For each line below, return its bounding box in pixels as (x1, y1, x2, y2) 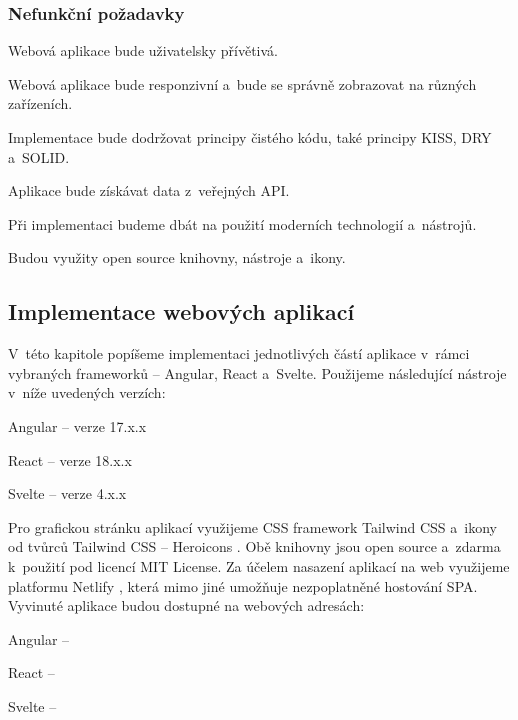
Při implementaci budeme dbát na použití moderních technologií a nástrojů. (8, 213, 477, 234)
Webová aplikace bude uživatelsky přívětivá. (8, 40, 279, 61)
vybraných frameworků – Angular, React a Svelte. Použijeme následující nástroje (8, 362, 507, 383)
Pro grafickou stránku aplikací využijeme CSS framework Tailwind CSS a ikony (8, 516, 497, 537)
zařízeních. (8, 93, 73, 114)
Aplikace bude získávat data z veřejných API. (8, 180, 290, 201)
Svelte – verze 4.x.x (8, 483, 127, 504)
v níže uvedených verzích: (8, 382, 166, 403)
